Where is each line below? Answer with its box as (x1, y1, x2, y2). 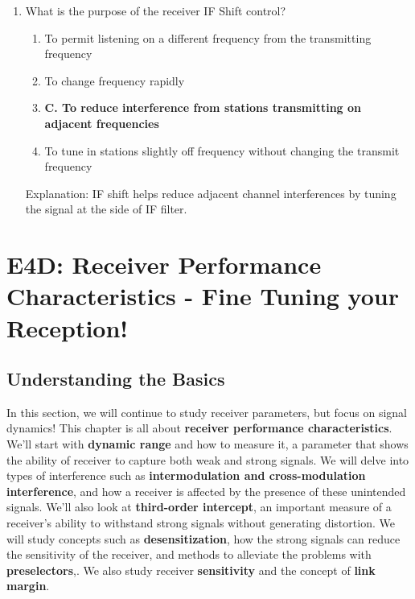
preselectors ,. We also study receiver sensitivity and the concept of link (6, 561, 376, 578)
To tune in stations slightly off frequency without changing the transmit (44, 142, 400, 159)
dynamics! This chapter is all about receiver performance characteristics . (6, 419, 392, 436)
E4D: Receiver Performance (6, 248, 322, 281)
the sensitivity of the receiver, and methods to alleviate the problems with (6, 546, 372, 563)
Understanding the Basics (6, 366, 225, 391)
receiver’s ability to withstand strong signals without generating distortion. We (6, 514, 395, 531)
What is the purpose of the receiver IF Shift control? (25, 2, 286, 19)
